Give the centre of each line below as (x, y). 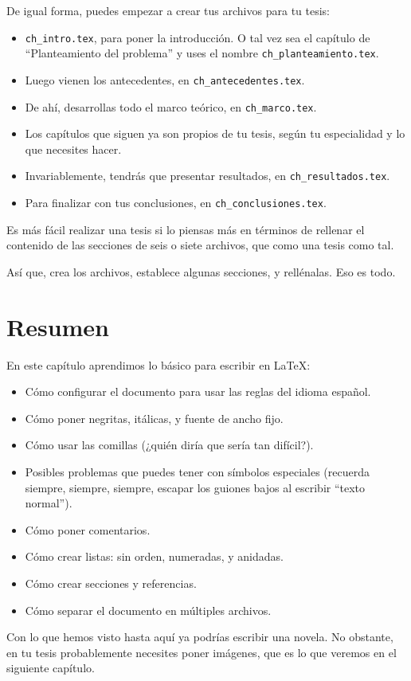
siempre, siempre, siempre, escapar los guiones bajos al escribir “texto (195, 487)
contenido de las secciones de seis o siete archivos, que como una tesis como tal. (200, 245)
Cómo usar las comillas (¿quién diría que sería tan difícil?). (169, 445)
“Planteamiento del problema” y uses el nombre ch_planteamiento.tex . (202, 53)
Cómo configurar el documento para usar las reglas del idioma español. (198, 391)
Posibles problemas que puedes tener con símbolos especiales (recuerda (197, 472)
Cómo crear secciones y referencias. (111, 583)
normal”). (49, 503)
